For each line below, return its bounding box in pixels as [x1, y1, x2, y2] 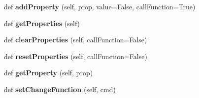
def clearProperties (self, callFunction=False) [4, 34, 147, 45]
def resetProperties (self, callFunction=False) [4, 51, 147, 61]
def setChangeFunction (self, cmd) [4, 84, 116, 94]
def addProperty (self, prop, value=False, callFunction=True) [4, 1, 196, 11]
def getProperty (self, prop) [4, 67, 93, 78]
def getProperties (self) [4, 18, 80, 28]
